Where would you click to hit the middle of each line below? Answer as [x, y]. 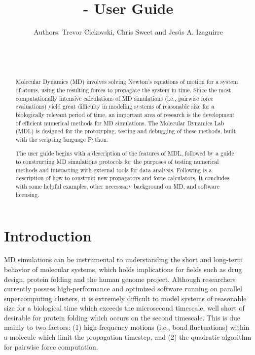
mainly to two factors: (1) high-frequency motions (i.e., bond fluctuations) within [127, 327]
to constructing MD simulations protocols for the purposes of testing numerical [117, 162]
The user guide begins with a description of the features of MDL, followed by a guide [125, 153]
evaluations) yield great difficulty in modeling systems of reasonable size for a [115, 106]
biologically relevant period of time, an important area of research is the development [125, 114]
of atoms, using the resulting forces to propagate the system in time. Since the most [123, 90]
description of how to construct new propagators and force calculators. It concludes [123, 178]
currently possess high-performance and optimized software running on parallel [123, 289]
